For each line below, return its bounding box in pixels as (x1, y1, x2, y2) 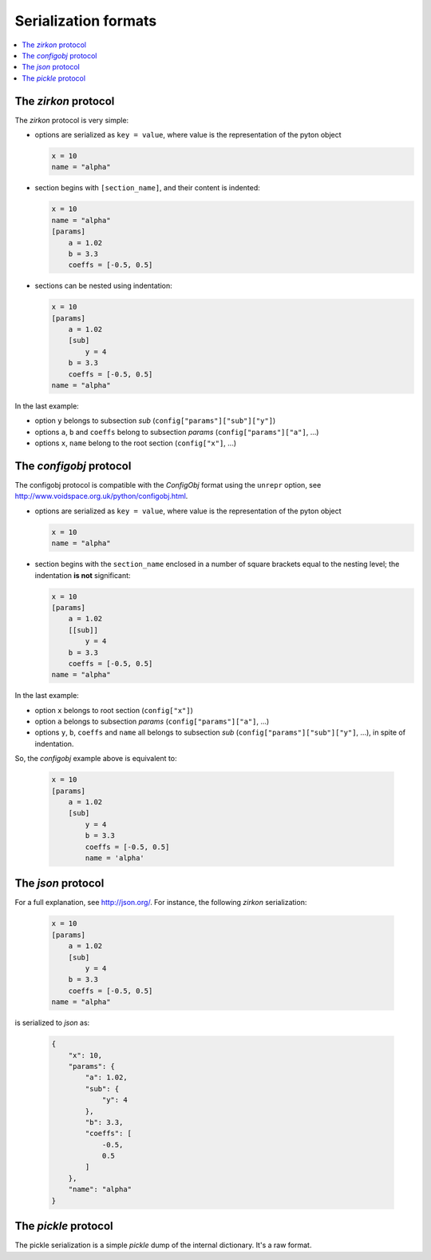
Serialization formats (14, 12, 157, 30)
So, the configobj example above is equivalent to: (14, 754, 177, 764)
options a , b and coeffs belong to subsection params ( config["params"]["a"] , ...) (34, 427, 319, 437)
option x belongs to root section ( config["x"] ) (34, 705, 193, 715)
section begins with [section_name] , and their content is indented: (34, 183, 260, 193)
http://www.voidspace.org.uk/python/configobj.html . (14, 492, 188, 501)
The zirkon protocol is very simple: (14, 115, 129, 125)
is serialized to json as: (14, 1018, 90, 1027)
